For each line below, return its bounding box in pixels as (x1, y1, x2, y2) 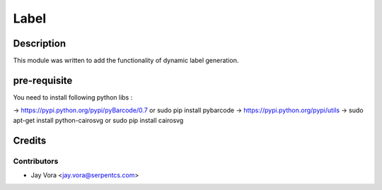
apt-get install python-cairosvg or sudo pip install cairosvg (13, 116, 184, 124)
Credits (13, 134, 47, 146)
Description (13, 37, 66, 49)
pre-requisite (13, 74, 73, 86)
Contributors (13, 156, 59, 166)
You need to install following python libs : (13, 93, 133, 102)
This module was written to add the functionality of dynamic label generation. (13, 57, 239, 65)
